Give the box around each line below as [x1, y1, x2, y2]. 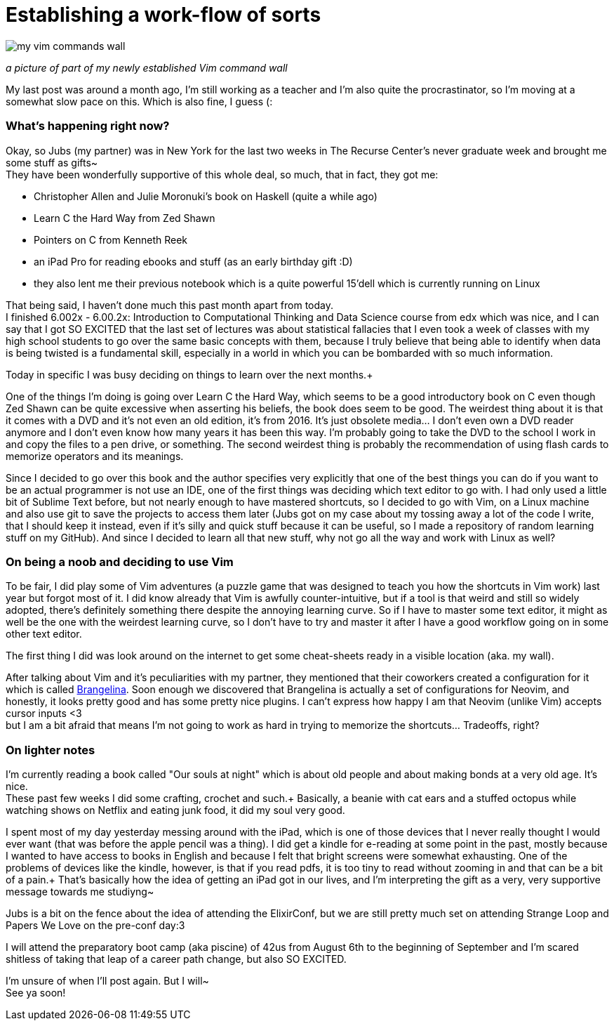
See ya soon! [6, 987, 66, 999]
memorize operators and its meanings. [6, 449, 184, 462]
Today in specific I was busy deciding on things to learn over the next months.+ [6, 368, 373, 381]
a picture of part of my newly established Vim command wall [6, 61, 288, 74]
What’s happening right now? [6, 119, 170, 133]
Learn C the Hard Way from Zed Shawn [34, 211, 215, 224]
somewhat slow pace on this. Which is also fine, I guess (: [6, 95, 273, 107]
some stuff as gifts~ [6, 156, 98, 169]
